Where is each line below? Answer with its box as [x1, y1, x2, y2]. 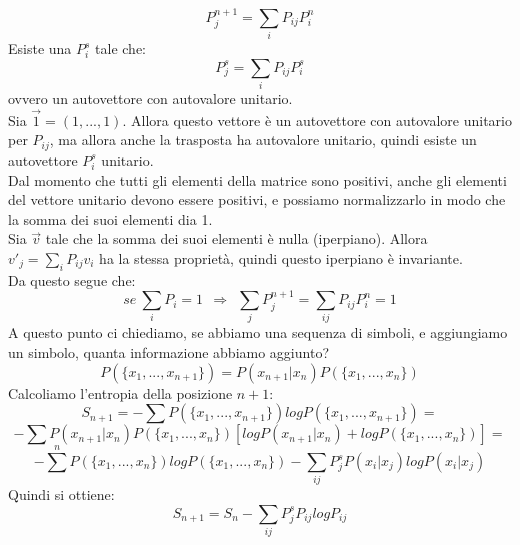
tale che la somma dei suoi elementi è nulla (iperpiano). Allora [45, 228, 428, 249]
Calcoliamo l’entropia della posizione [8, 382, 233, 403]
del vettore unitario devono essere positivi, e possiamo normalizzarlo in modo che [8, 189, 506, 210]
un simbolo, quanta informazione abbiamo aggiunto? [8, 342, 329, 363]
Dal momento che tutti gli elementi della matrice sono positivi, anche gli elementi [8, 169, 507, 190]
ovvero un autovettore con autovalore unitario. [8, 88, 293, 109]
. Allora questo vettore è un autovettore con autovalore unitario [122, 109, 512, 130]
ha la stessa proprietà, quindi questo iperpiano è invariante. [99, 247, 463, 268]
